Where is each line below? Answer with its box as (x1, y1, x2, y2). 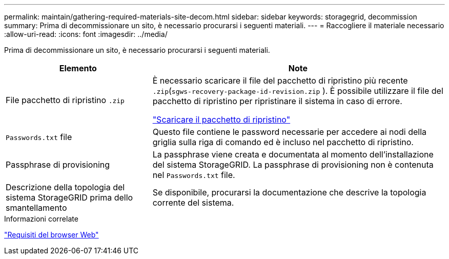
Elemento (59, 63, 97, 73)
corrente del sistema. (152, 197, 234, 208)
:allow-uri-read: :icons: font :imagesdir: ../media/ (4, 30, 168, 38)
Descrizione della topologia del (6, 182, 125, 192)
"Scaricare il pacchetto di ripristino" (152, 114, 291, 125)
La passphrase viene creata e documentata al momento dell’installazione (152, 149, 434, 160)
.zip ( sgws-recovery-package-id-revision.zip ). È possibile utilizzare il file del (152, 86, 443, 96)
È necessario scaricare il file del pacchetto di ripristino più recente (152, 75, 408, 86)
